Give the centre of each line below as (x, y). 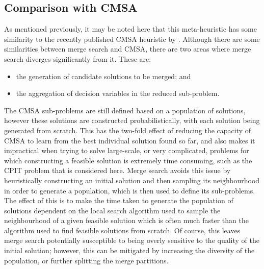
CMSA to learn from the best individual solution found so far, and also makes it (130, 140)
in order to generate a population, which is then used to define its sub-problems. (130, 190)
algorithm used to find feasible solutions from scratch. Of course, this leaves (122, 230)
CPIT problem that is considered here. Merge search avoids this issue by (117, 170)
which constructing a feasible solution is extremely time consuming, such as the (128, 160)
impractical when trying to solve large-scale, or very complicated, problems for (127, 150)
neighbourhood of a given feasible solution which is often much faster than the (126, 220)
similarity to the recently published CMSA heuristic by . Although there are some (132, 39)
